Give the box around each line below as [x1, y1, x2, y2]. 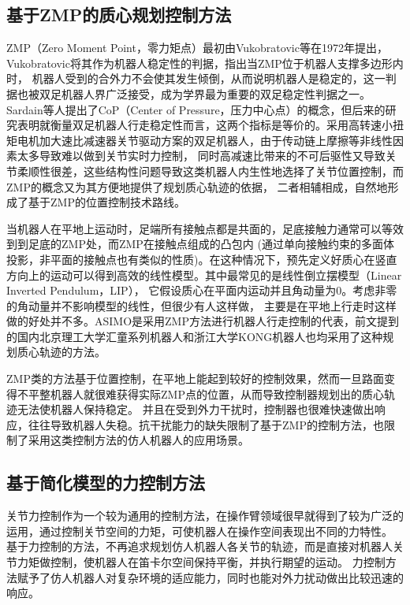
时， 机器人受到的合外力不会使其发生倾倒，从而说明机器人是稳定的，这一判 [6, 70, 397, 87]
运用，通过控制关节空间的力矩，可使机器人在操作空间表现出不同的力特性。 [6, 522, 393, 539]
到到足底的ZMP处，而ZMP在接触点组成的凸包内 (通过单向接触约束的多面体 [6, 236, 394, 252]
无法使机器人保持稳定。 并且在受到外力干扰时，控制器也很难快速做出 [17, 401, 375, 418]
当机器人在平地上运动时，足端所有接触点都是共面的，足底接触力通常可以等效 [6, 220, 404, 236]
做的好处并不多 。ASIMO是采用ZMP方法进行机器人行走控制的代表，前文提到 [6, 313, 399, 329]
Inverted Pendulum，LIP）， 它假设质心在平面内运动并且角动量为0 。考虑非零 [6, 282, 397, 299]
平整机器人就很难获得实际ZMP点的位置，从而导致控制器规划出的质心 [28, 385, 384, 402]
